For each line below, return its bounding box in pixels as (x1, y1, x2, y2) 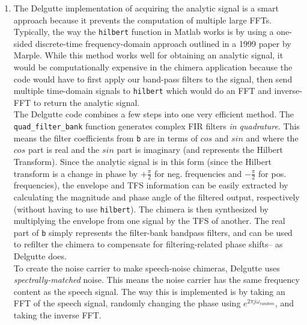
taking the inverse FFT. (13, 309, 102, 321)
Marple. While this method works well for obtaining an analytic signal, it (13, 49, 284, 61)
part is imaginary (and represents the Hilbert (117, 143, 283, 156)
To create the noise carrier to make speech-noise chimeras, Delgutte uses (13, 261, 280, 274)
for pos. (258, 167, 287, 179)
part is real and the (28, 143, 100, 156)
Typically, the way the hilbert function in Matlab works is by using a (13, 25, 274, 38)
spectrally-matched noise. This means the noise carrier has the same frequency (13, 273, 300, 286)
